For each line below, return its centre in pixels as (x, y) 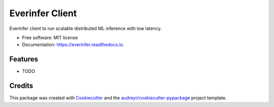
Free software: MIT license (50, 38)
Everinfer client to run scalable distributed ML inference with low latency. (85, 28)
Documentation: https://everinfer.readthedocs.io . (73, 45)
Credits (21, 86)
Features (24, 59)
